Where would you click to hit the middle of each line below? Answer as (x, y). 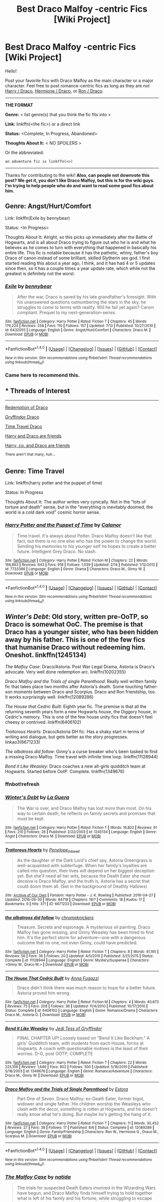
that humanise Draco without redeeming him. (75, 647)
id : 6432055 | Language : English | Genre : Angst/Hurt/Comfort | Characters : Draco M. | (78, 330)
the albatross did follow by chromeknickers (50, 918)
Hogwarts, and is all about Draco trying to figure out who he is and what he (81, 242)
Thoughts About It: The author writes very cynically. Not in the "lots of (75, 502)
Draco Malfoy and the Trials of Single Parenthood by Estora (67, 1089)
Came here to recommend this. (42, 375)
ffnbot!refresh (22, 784)
